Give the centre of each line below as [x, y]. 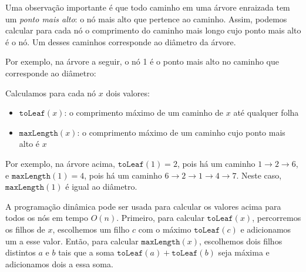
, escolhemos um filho [91, 229]
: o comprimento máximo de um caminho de [144, 113]
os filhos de [25, 229]
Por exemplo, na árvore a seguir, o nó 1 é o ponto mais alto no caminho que [142, 61]
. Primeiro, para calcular [160, 218]
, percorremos [277, 218]
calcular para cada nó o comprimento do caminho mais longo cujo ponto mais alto [153, 30]
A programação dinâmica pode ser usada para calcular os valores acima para [143, 206]
